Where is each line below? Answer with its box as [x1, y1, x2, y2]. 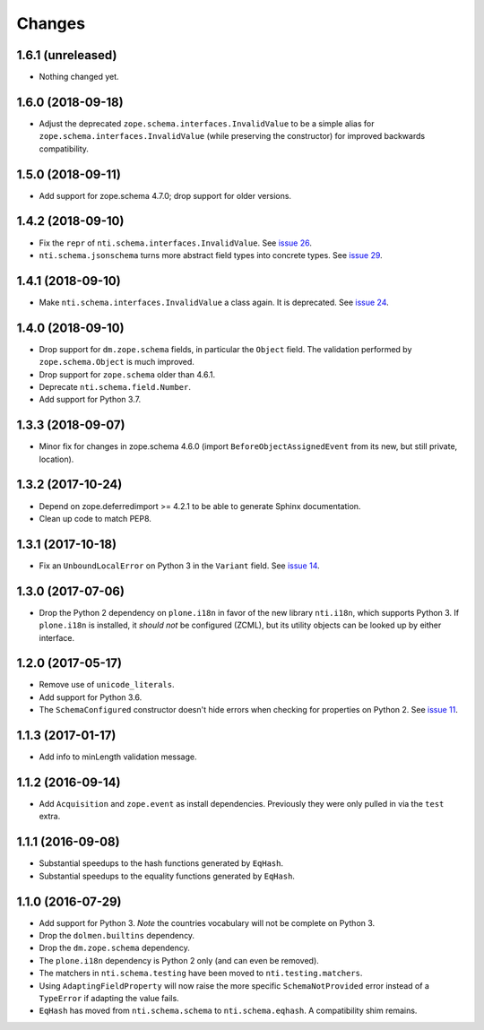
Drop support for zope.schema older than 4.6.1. [39, 368, 215, 380]
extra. [39, 811, 61, 822]
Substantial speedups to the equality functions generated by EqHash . [39, 870, 296, 881]
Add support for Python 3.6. [39, 691, 143, 703]
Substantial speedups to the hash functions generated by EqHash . [39, 858, 284, 869]
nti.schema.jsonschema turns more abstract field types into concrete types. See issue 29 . [39, 249, 383, 260]
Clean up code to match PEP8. [39, 513, 152, 524]
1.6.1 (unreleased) [16, 48, 117, 63]
